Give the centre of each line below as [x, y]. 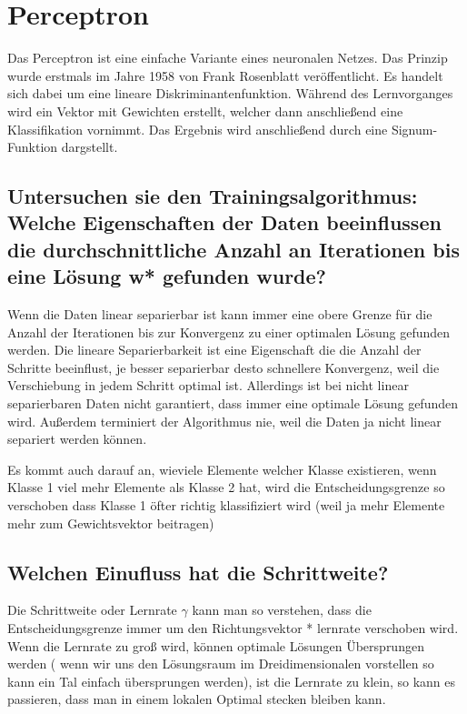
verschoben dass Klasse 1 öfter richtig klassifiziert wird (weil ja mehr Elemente [226, 505]
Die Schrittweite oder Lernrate [92, 610]
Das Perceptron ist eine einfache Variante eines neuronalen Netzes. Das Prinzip [228, 58]
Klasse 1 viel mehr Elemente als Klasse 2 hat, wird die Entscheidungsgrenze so [226, 487]
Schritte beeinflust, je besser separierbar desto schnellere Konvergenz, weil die [224, 367]
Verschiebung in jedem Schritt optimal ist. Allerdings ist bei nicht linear [208, 385]
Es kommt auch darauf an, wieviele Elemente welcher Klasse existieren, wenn [222, 469]
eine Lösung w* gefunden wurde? [167, 276]
